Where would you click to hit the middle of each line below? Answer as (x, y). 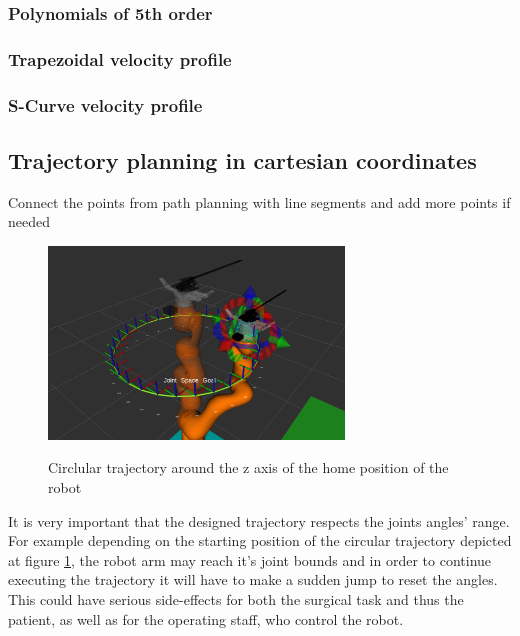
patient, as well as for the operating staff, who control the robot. (206, 618)
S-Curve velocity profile (105, 104)
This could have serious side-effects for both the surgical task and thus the (236, 598)
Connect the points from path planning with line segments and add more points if (259, 201)
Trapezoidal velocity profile (120, 58)
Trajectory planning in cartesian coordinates (242, 159)
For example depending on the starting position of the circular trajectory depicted (260, 540)
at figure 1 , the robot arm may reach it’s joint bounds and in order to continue (250, 559)
